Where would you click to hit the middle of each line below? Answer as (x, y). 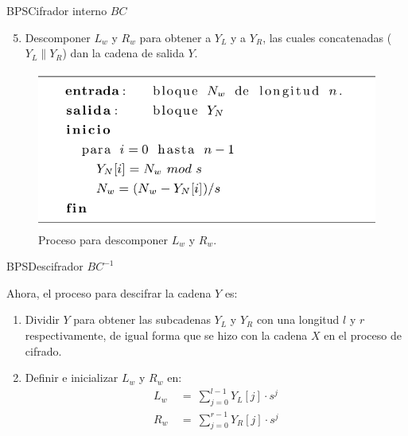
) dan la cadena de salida (123, 53)
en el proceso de (363, 335)
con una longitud (298, 319)
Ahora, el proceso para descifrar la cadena (109, 292)
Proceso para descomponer (103, 239)
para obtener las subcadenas (142, 319)
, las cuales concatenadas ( (327, 37)
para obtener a (175, 37)
